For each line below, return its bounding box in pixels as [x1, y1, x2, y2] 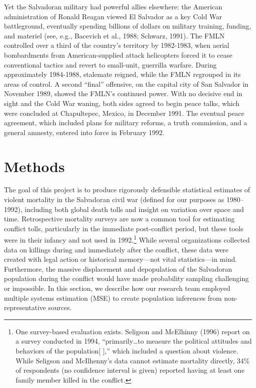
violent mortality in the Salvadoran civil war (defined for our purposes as [4, 194, 224, 205]
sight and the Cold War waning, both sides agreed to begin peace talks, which [4, 98, 240, 108]
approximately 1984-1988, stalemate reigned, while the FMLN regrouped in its [4, 69, 241, 79]
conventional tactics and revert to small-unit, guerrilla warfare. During [4, 59, 217, 70]
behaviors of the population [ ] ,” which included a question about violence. [15, 346, 238, 355]
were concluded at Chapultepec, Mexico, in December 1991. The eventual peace [4, 107, 245, 118]
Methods [4, 156, 65, 176]
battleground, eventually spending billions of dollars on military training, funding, [4, 21, 252, 31]
